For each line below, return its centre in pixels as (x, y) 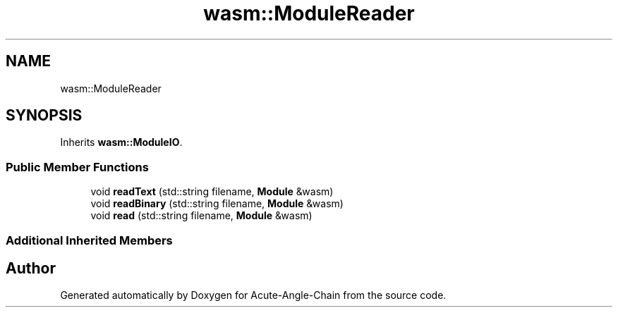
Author (31, 268)
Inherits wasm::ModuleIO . (121, 142)
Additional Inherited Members (89, 240)
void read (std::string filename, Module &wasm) (201, 216)
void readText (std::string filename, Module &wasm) (212, 192)
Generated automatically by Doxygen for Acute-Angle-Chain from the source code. (253, 295)
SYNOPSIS (44, 116)
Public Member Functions (77, 167)
